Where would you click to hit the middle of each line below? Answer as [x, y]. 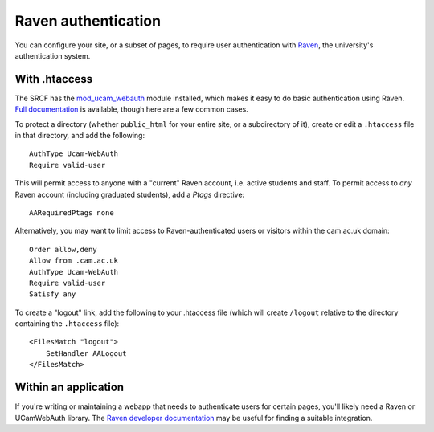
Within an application [70, 387]
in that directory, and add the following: [80, 136]
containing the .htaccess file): [67, 324]
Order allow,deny [63, 249]
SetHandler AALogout [86, 353]
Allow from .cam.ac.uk [74, 261]
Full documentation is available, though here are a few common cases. [131, 109]
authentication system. [53, 55]
